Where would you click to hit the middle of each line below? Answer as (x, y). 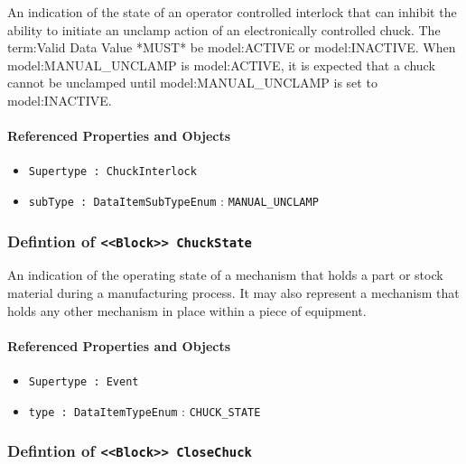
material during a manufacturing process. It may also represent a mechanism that (233, 293)
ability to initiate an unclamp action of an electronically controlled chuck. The (224, 29)
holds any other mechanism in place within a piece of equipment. (187, 310)
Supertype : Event (84, 382)
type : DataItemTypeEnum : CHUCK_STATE (144, 410)
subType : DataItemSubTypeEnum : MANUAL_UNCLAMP (173, 201)
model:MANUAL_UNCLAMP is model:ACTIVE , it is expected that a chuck (221, 65)
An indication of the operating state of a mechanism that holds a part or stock (225, 275)
